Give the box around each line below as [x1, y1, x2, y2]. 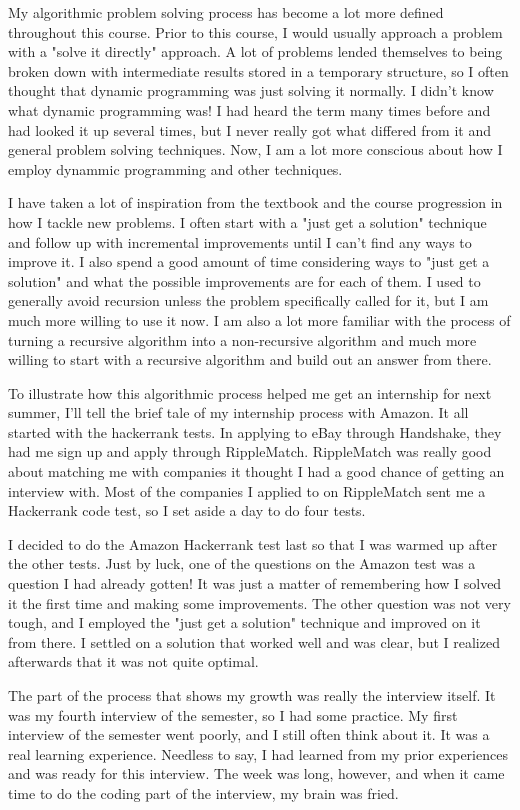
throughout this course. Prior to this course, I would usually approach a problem [8, 21, 503, 42]
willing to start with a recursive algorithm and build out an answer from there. [8, 349, 492, 370]
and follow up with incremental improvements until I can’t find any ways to [8, 231, 472, 252]
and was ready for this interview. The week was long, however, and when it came [8, 763, 505, 784]
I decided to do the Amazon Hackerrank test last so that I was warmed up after [8, 533, 498, 554]
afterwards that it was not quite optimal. [8, 651, 259, 672]
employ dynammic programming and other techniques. [8, 158, 343, 179]
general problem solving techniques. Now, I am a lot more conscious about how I [8, 139, 503, 160]
